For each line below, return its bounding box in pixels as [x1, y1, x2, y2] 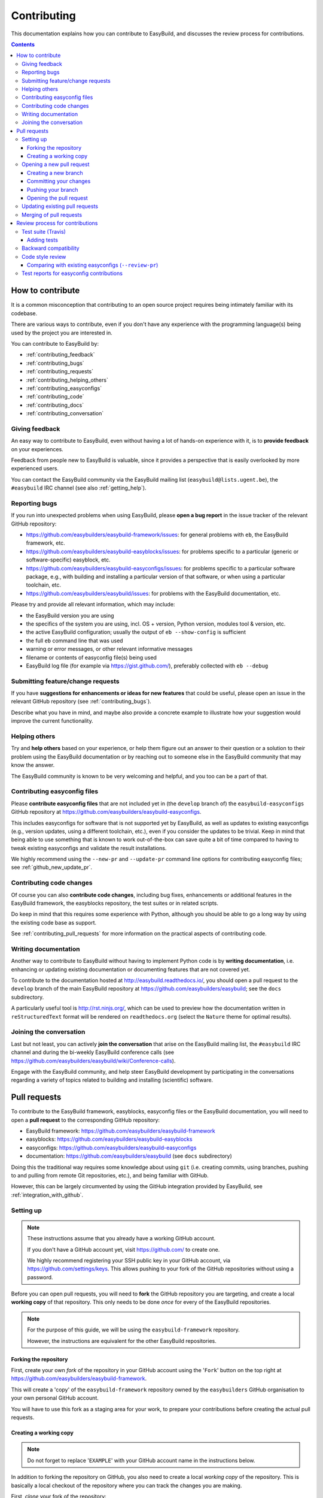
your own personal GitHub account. [11, 1394, 99, 1402]
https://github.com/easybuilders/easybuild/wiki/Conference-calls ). [11, 1057, 176, 1064]
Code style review [22, 253, 66, 260]
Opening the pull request [27, 194, 88, 201]
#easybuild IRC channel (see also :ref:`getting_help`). [11, 484, 147, 491]
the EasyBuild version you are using [26, 612, 114, 619]
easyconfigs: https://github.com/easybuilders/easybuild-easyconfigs [26, 1144, 197, 1151]
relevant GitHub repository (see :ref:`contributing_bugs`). [11, 698, 152, 705]
